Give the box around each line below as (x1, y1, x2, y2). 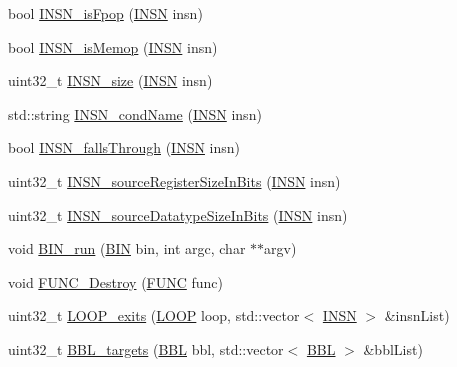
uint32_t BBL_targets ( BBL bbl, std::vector (8, 338, 284, 359)
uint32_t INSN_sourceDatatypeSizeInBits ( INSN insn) (8, 204, 348, 225)
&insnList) (384, 305, 450, 326)
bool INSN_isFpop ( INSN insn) (8, 3, 203, 23)
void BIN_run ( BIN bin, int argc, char (8, 238, 246, 259)
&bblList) (363, 338, 423, 359)
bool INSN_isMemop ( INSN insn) (8, 36, 218, 57)
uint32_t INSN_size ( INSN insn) (8, 70, 213, 91)
